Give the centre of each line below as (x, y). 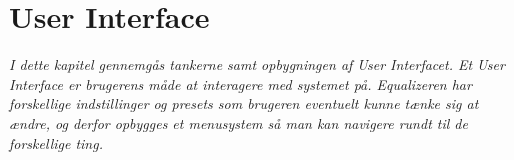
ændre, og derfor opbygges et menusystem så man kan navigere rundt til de (238, 122)
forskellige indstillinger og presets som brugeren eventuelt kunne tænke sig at (244, 103)
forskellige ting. (56, 142)
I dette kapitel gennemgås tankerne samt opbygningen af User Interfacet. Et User (257, 64)
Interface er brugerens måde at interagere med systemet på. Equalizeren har (240, 83)
